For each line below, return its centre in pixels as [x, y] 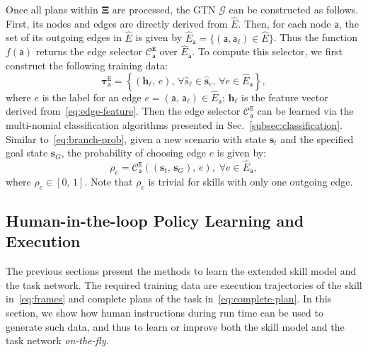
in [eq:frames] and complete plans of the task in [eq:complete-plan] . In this [169, 299]
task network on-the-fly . [57, 340]
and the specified [317, 138]
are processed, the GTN [164, 9]
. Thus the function [315, 37]
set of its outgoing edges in [64, 37]
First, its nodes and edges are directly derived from [117, 23]
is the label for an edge [92, 97]
